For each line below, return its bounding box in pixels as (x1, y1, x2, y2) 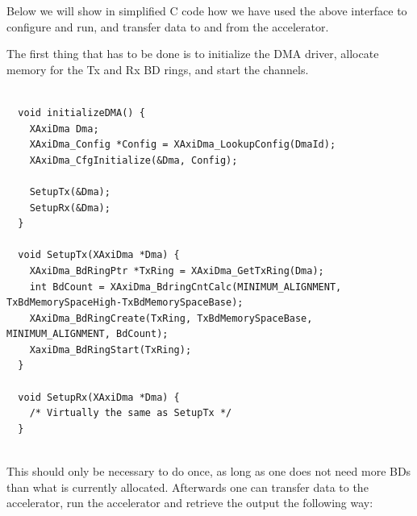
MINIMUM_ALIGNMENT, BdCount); (6, 328, 169, 340)
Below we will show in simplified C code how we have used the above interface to (6, 2, 407, 19)
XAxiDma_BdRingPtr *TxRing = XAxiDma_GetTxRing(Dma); (29, 264, 324, 277)
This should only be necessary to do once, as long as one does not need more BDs (6, 463, 411, 480)
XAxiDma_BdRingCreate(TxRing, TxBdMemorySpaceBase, (29, 312, 313, 324)
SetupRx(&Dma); (29, 202, 111, 214)
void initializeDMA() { (18, 106, 145, 119)
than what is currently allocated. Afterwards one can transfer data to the (6, 478, 369, 495)
